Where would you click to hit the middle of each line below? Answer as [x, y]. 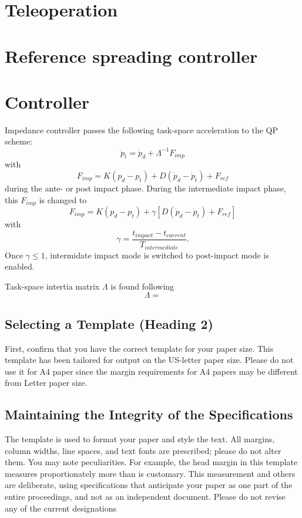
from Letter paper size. [46, 383]
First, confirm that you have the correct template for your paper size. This [139, 348]
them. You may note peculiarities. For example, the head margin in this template [151, 462]
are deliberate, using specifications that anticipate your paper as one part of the [149, 485]
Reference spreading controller [131, 55]
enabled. [20, 266]
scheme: [19, 141]
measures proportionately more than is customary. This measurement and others [150, 473]
